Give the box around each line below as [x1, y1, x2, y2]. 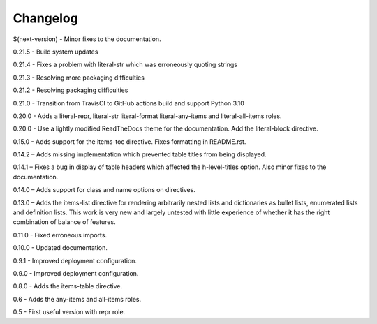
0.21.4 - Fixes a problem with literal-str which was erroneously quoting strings [13, 60, 237, 69]
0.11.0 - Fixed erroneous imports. [13, 230, 108, 239]
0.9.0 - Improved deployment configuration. [13, 269, 139, 277]
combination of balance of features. [13, 218, 116, 226]
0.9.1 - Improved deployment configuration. [13, 256, 138, 265]
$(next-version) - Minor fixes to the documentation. [13, 35, 161, 43]
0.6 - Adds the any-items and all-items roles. [13, 295, 142, 303]
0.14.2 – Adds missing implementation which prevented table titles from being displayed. [13, 150, 267, 159]
